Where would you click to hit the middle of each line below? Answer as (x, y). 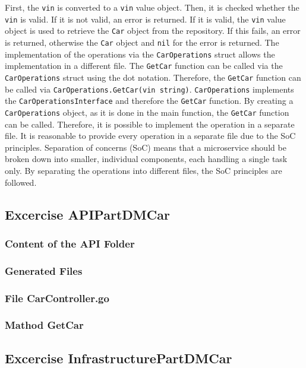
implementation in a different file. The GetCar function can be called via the (144, 66)
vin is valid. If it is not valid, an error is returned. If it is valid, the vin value (145, 19)
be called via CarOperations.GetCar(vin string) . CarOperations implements (149, 89)
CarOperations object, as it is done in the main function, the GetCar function (147, 112)
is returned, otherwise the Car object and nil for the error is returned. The (142, 42)
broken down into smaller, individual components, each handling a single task (146, 159)
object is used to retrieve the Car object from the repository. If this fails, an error (153, 31)
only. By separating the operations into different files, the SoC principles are (143, 170)
